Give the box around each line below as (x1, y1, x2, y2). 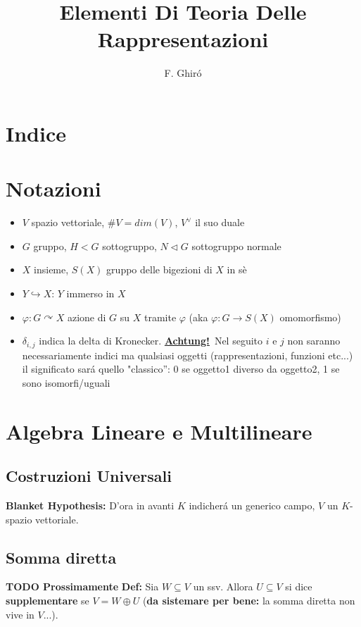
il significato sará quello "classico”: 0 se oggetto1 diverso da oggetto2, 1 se (22, 361, 340, 376)
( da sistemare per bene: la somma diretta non (142, 592, 355, 607)
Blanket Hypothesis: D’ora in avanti (6, 498, 175, 512)
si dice (285, 579, 312, 594)
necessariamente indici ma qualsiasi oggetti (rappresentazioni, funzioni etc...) (22, 347, 353, 362)
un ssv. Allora (193, 579, 253, 594)
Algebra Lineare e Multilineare (6, 416, 312, 445)
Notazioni (6, 174, 101, 203)
